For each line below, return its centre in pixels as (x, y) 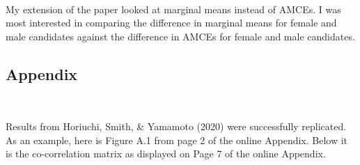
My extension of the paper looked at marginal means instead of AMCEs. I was (173, 9)
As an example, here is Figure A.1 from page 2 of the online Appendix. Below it (177, 140)
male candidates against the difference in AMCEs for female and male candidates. (180, 36)
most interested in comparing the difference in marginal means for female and (171, 23)
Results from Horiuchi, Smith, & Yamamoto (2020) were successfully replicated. (176, 126)
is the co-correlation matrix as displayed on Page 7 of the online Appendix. (166, 154)
